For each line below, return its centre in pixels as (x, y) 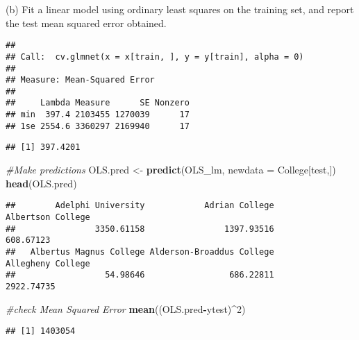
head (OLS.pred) (41, 183)
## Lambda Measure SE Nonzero (98, 103)
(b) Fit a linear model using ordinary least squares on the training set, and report (180, 9)
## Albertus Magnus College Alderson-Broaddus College (140, 252)
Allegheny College (48, 263)
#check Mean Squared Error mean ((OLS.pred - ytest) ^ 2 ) (126, 308)
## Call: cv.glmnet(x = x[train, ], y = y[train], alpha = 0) (155, 57)
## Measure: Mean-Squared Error (80, 80)
